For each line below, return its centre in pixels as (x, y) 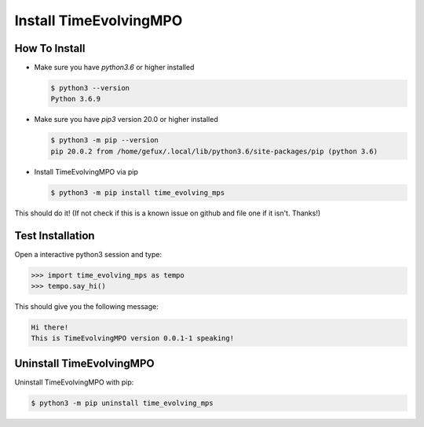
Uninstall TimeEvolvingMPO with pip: (74, 382)
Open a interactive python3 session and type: (88, 254)
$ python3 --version (90, 88)
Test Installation (55, 236)
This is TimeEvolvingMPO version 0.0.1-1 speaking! (133, 339)
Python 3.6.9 (76, 99)
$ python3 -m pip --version (104, 140)
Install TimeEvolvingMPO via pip (86, 171)
